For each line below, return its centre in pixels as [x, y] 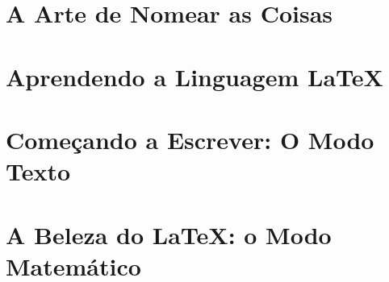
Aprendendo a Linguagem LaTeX [194, 76]
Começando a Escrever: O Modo [190, 139]
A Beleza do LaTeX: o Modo [169, 234]
